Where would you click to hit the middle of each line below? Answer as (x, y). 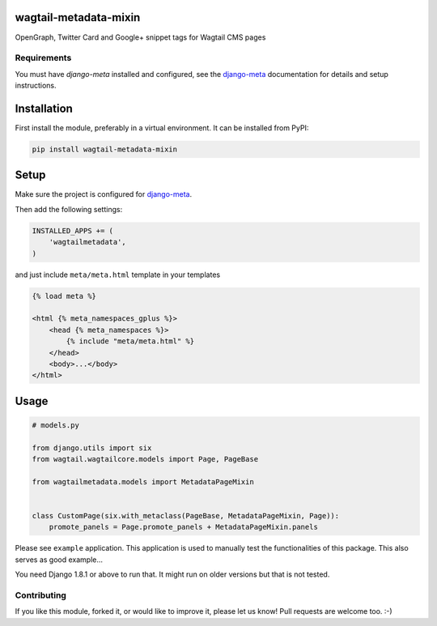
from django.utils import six (92, 448)
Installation (44, 108)
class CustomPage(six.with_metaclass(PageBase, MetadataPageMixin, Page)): (186, 516)
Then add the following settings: (69, 209)
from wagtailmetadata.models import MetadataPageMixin (143, 481)
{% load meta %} (64, 296)
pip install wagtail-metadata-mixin (105, 149)
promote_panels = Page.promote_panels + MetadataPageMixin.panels (184, 527)
